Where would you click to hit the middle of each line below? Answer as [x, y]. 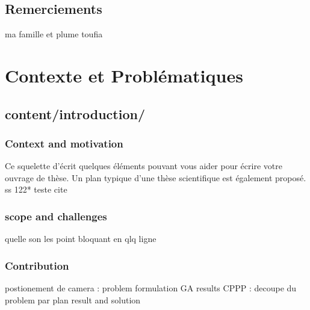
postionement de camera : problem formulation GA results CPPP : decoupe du [151, 287]
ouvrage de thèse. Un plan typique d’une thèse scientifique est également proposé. [156, 177]
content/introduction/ [75, 113]
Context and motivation [64, 143]
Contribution [37, 265]
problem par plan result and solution [73, 299]
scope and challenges [56, 216]
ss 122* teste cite [36, 189]
